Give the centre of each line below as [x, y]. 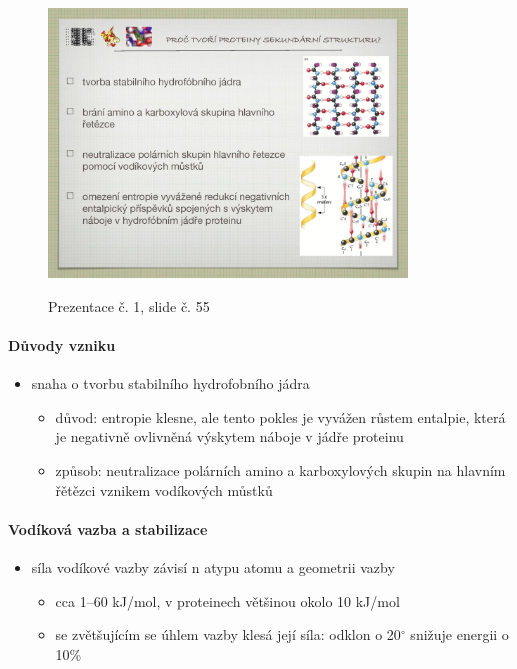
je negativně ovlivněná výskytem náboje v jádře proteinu [229, 436]
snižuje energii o [459, 634]
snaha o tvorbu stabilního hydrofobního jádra [170, 383]
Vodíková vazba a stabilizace [108, 528]
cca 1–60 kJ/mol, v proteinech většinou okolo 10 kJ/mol [227, 600]
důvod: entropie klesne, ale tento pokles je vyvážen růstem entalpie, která [280, 416]
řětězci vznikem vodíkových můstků [164, 489]
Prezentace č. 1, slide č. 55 [129, 305]
